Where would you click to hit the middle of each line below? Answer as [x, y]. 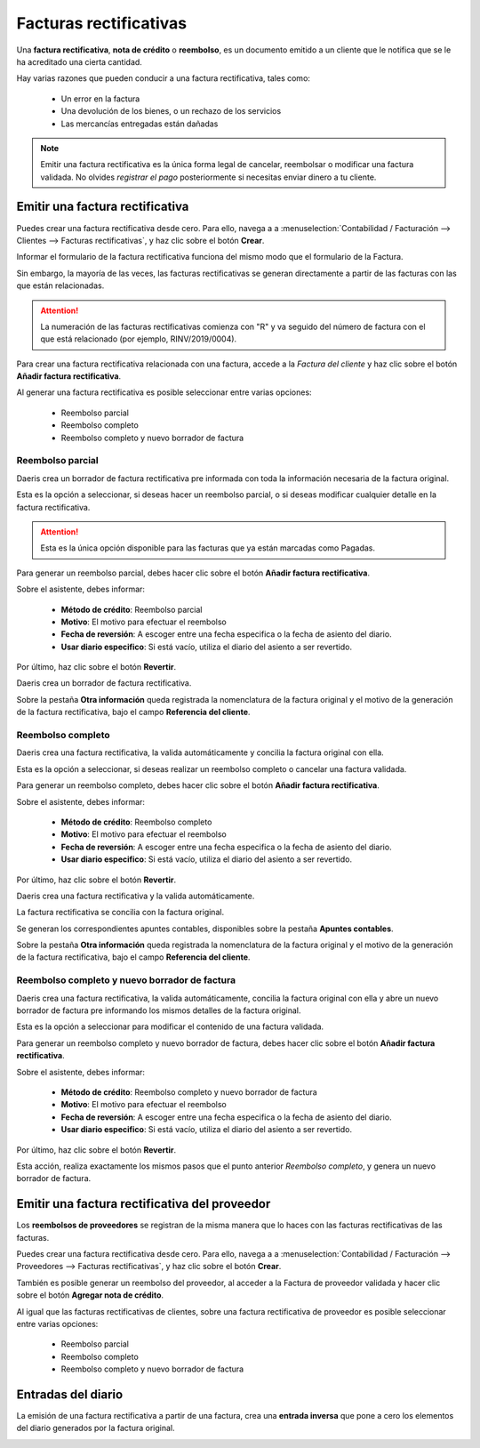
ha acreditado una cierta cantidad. [79, 61]
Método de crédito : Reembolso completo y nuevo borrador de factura [189, 1092]
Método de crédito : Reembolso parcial [132, 609]
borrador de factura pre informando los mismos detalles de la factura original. [159, 1010]
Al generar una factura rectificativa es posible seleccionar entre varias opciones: [164, 392]
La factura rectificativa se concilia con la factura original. [120, 913]
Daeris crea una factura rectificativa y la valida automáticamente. [136, 896]
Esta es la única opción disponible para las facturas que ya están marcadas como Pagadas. [208, 548]
